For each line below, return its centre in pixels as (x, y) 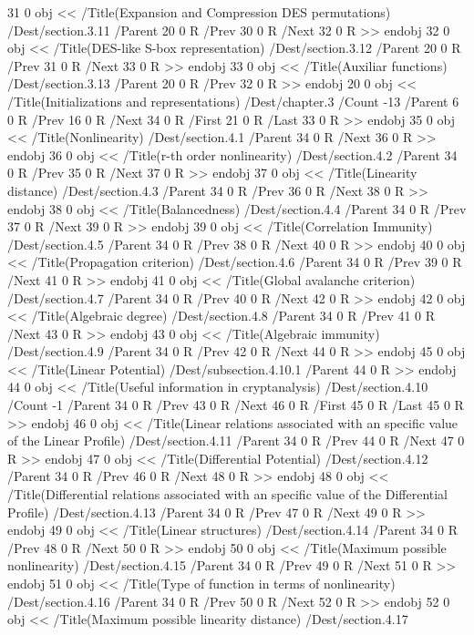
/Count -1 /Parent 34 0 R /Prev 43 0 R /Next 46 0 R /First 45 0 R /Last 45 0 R (236, 405)
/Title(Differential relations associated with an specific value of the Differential (228, 494)
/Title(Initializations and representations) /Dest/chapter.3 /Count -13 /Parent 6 (233, 101)
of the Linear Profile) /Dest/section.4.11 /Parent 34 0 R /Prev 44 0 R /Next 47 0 (236, 440)
